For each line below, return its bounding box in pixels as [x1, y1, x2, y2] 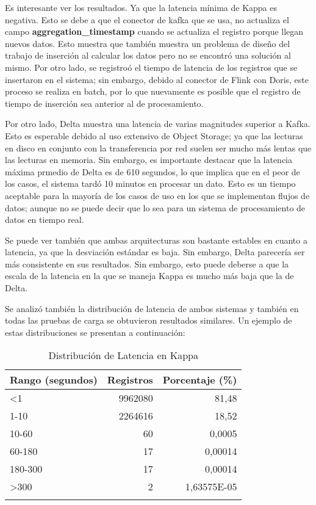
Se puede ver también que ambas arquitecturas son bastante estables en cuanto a [5, 233, 307, 246]
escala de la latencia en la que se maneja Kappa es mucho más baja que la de [5, 269, 294, 282]
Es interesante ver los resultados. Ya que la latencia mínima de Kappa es [5, 1, 278, 13]
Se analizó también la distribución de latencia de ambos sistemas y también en [5, 302, 299, 314]
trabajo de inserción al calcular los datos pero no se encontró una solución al [5, 49, 291, 62]
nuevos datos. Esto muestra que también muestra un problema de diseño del [5, 37, 290, 49]
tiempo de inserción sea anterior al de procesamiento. [5, 96, 204, 109]
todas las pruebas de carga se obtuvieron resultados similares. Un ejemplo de [5, 314, 292, 327]
